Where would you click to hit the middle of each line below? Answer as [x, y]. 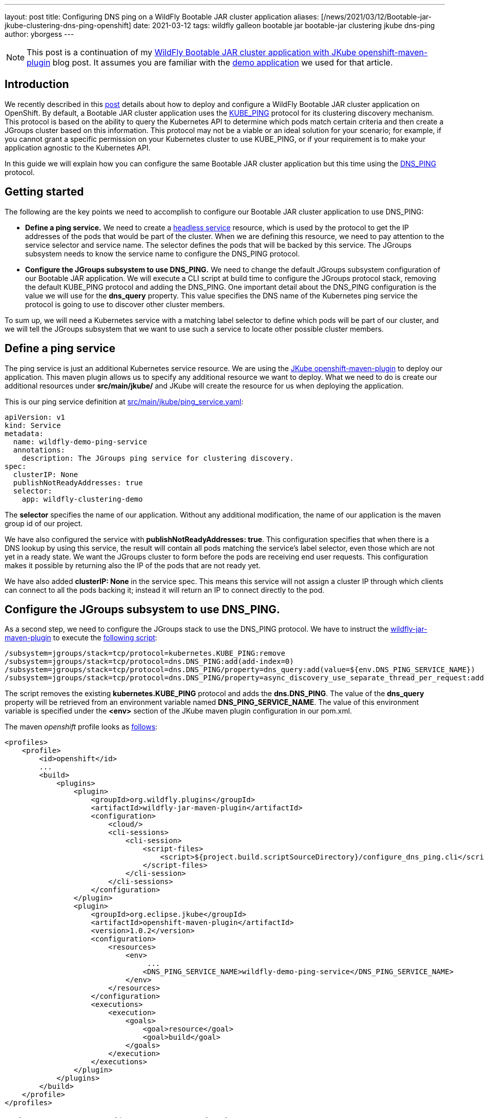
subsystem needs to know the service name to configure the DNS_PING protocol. [163, 253]
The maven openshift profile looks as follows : [81, 727]
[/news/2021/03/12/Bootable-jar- [376, 17]
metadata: [24, 433]
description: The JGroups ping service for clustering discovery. [158, 458]
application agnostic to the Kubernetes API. [78, 147]
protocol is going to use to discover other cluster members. [125, 304]
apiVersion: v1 [35, 417]
